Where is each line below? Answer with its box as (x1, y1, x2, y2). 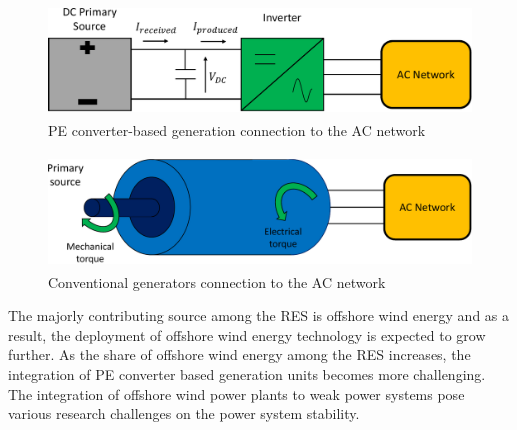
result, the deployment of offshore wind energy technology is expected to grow (8, 324, 486, 345)
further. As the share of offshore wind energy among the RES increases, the (8, 344, 471, 365)
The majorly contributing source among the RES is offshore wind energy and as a (8, 305, 510, 326)
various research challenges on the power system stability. (8, 403, 360, 424)
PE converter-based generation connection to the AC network (48, 119, 426, 140)
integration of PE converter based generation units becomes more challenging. (8, 363, 486, 384)
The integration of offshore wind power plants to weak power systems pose (8, 383, 465, 404)
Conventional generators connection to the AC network (48, 271, 386, 292)
